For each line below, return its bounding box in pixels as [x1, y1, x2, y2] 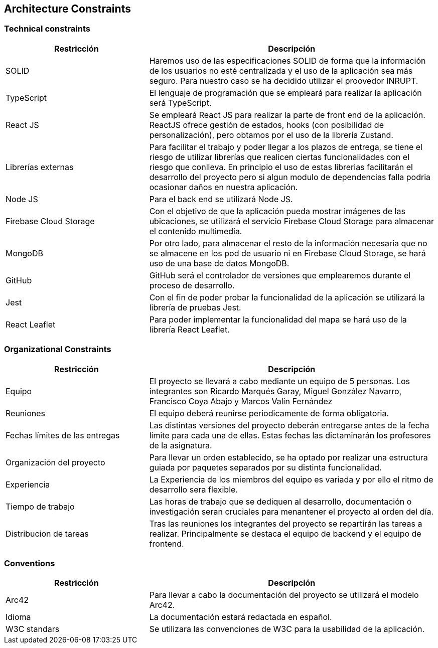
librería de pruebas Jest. [149, 302, 241, 312]
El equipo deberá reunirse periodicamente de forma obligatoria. [149, 408, 389, 418]
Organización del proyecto [6, 457, 105, 467]
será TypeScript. [149, 97, 212, 108]
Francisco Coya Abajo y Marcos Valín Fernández [149, 396, 333, 406]
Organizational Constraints [4, 344, 111, 355]
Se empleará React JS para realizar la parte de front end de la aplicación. [149, 109, 425, 120]
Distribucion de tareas [6, 528, 89, 539]
